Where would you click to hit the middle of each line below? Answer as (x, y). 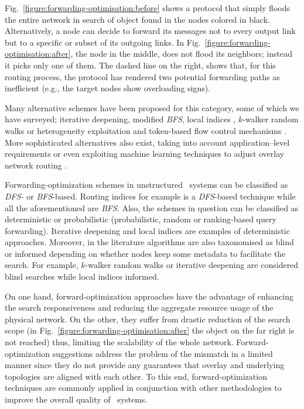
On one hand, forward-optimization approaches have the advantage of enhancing (149, 296)
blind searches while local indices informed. (82, 276)
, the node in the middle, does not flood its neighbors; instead (181, 54)
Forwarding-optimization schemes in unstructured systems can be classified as (146, 185)
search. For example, (42, 265)
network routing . (36, 165)
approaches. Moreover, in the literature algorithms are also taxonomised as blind (149, 242)
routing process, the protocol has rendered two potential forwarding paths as (142, 76)
